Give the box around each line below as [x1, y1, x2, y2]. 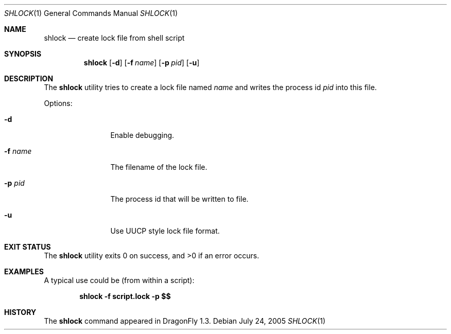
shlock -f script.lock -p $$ [79, 292, 171, 301]
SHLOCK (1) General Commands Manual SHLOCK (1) [4, 9, 178, 17]
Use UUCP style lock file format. [110, 226, 220, 235]
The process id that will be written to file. [110, 195, 249, 203]
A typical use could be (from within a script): [44, 276, 195, 285]
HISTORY [4, 308, 37, 317]
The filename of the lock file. [110, 163, 207, 171]
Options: [44, 99, 73, 108]
